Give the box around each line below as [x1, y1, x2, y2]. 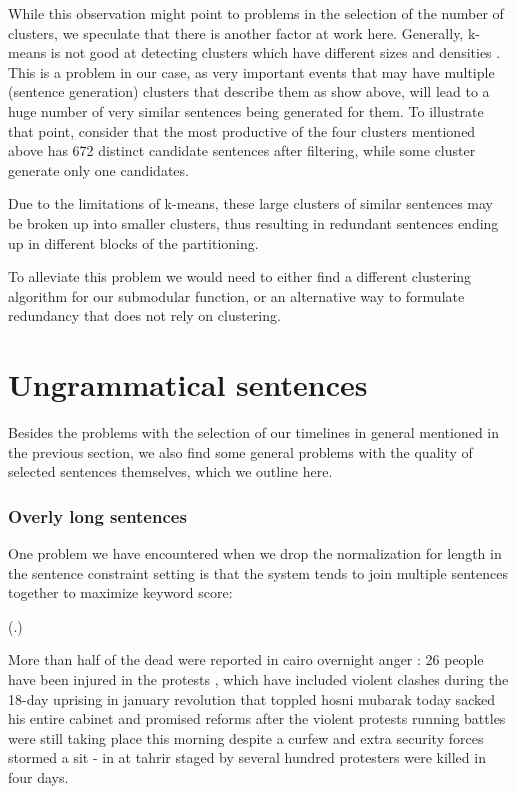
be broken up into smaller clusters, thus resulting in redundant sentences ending [8, 212, 499, 233]
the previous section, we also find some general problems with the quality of [8, 441, 473, 462]
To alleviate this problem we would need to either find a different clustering [8, 266, 472, 287]
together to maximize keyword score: [8, 582, 233, 603]
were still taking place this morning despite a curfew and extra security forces [8, 727, 484, 748]
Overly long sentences [8, 503, 187, 528]
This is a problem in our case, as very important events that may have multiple [8, 61, 495, 82]
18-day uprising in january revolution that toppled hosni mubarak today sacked [8, 688, 495, 709]
